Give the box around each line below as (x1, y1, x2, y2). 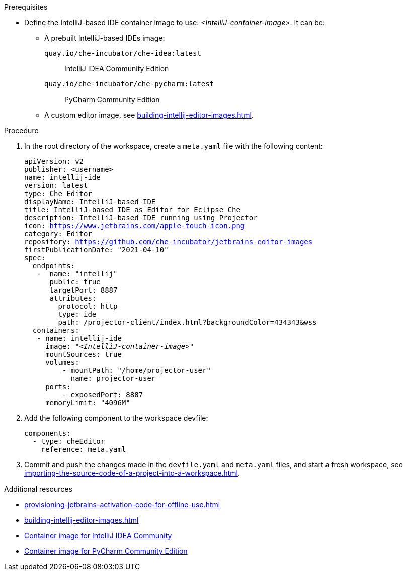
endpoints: (32, 262, 75, 270)
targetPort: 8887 (49, 286, 118, 294)
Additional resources (4, 485, 72, 493)
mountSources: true (45, 350, 122, 358)
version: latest (24, 181, 88, 189)
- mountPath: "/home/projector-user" (62, 366, 211, 374)
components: (24, 429, 71, 437)
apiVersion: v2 (24, 157, 84, 165)
